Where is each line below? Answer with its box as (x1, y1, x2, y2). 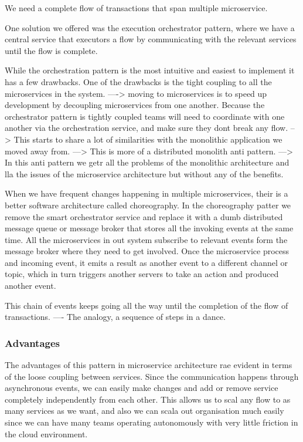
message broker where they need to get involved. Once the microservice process (5, 245, 290, 257)
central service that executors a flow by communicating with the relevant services (5, 33, 297, 45)
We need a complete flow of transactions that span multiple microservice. (5, 2, 268, 14)
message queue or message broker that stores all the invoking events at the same (5, 222, 294, 234)
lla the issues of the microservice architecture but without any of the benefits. (5, 167, 284, 180)
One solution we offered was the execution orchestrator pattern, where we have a (5, 21, 295, 33)
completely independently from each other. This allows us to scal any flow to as (5, 393, 291, 405)
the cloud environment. (5, 427, 88, 440)
